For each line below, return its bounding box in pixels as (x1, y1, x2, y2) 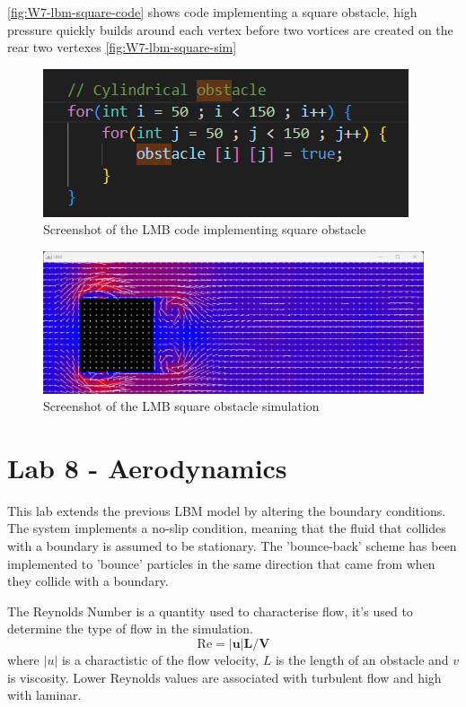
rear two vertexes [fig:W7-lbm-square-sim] (7, 38, 237, 57)
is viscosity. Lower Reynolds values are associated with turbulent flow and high (7, 668, 442, 686)
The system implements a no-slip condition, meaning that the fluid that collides (7, 519, 446, 537)
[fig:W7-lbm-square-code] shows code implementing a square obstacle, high (7, 3, 418, 21)
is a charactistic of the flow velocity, (61, 650, 259, 669)
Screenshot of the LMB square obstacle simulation (43, 397, 320, 415)
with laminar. (7, 685, 82, 704)
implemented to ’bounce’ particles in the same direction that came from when (7, 554, 435, 572)
